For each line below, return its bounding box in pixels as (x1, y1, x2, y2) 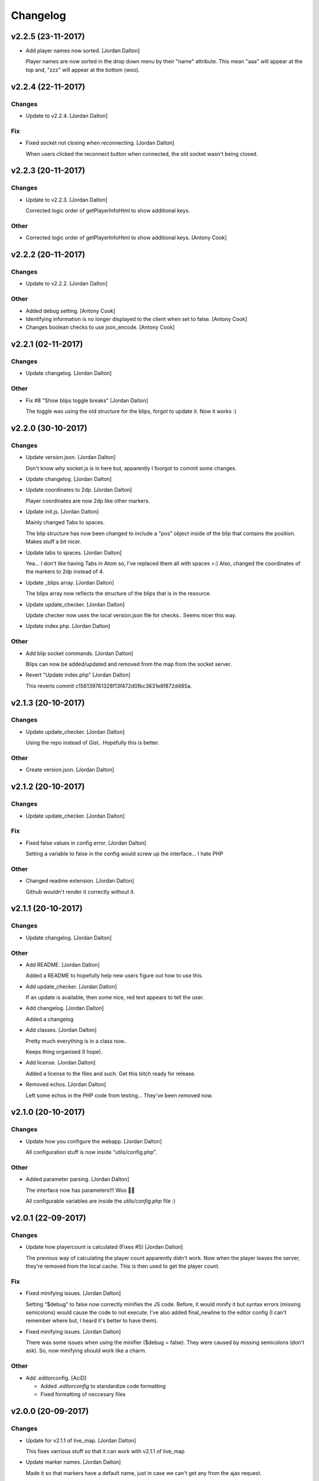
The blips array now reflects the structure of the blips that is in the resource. (25, 590, 211, 597)
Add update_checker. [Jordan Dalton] (25, 983, 118, 990)
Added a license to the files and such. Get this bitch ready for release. (25, 1070, 196, 1077)
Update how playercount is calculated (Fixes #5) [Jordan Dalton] (25, 1243, 183, 1251)
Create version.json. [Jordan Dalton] (25, 766, 115, 773)
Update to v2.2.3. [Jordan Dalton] (25, 196, 108, 203)
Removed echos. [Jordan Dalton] (25, 1081, 106, 1088)
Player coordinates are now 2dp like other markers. (25, 497, 150, 504)
